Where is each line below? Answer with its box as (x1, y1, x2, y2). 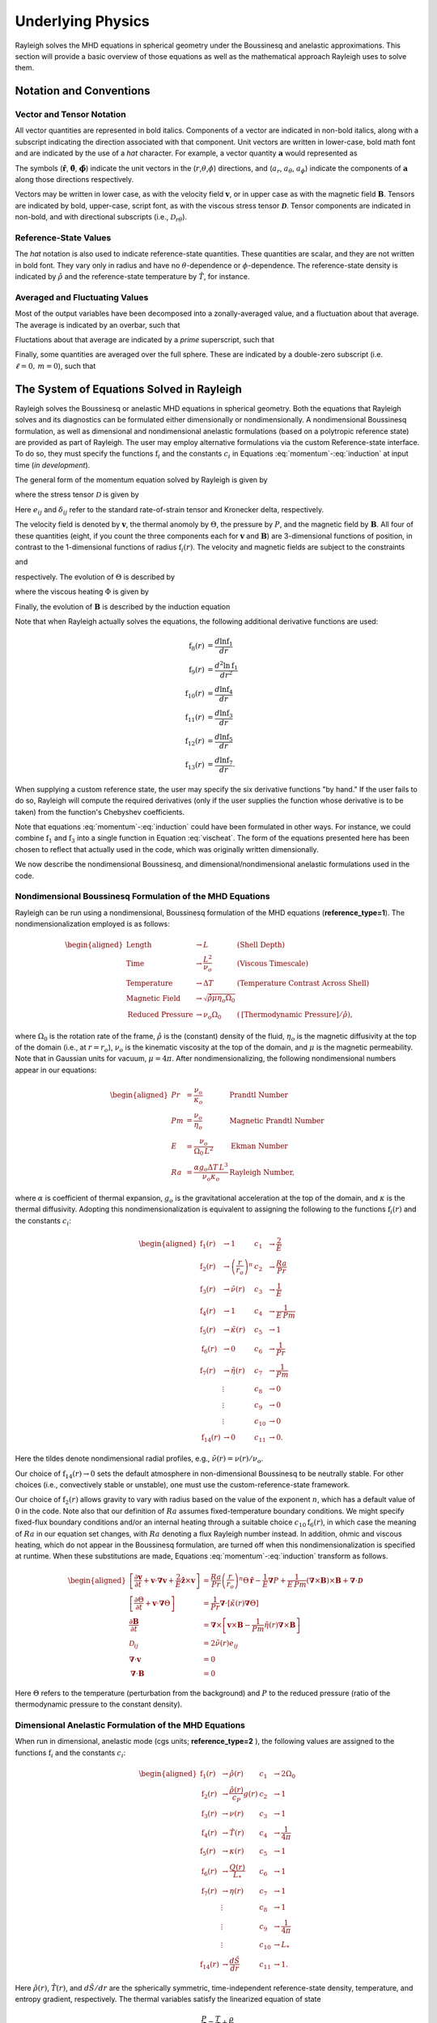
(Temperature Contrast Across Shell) (236, 978, 370, 987)
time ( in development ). (15, 460, 91, 469)
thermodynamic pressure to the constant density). (15, 1699, 183, 1709)
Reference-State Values (15, 231, 112, 243)
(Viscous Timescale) (236, 959, 309, 968)
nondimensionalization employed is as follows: (15, 919, 170, 929)
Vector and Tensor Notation (15, 109, 126, 121)
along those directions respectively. (15, 175, 134, 184)
